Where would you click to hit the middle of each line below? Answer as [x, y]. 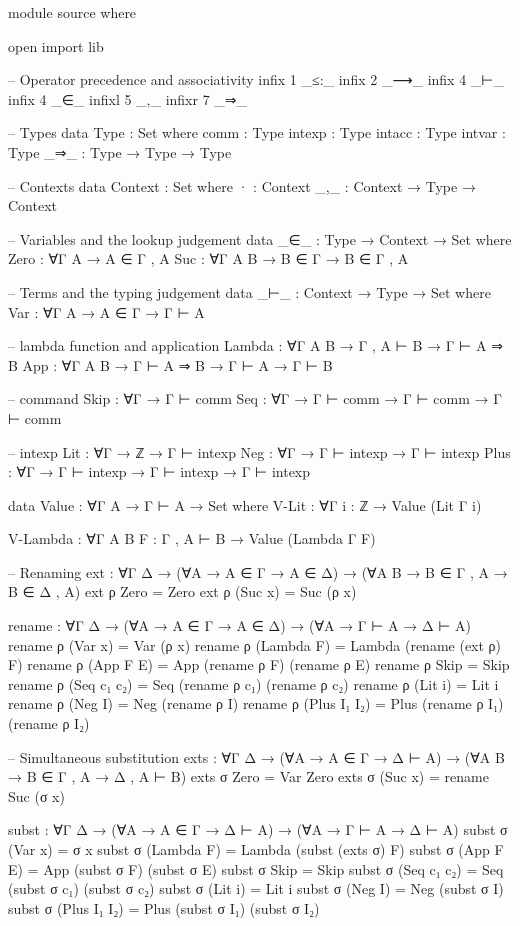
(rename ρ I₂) [49, 723]
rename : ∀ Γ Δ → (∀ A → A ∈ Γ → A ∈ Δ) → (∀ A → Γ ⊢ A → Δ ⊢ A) [240, 625]
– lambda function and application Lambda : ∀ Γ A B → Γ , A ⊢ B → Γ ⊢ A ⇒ [255, 345]
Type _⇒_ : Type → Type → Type [120, 151]
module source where [72, 12]
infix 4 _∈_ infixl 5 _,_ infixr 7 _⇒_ [128, 98]
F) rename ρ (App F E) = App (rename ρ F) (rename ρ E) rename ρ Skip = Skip [259, 664]
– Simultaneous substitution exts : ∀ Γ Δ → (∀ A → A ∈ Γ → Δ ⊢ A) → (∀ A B [256, 756]
